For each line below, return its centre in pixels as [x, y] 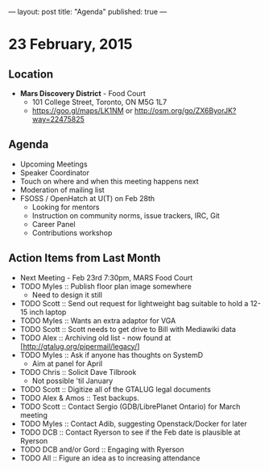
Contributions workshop [72, 233]
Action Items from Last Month [85, 258]
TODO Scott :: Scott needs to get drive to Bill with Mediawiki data [128, 329]
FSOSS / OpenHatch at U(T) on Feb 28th [87, 198]
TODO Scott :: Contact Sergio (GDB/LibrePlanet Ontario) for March [130, 406]
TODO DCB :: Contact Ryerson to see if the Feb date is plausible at [130, 432]
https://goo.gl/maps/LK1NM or [82, 111]
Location [31, 74]
